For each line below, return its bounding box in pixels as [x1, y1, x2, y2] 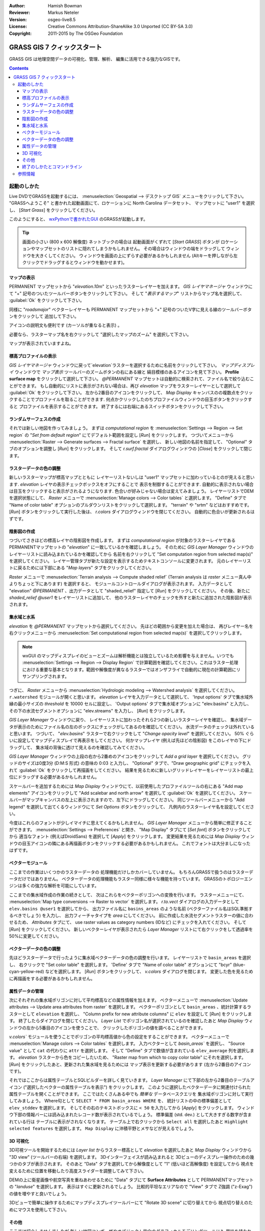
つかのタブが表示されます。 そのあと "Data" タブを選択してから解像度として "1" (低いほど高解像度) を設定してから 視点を [9, 1161, 254, 1167]
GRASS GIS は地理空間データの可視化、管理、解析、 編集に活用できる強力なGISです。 [9, 56, 183, 62]
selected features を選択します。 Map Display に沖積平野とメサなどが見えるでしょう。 [9, 1126, 196, 1132]
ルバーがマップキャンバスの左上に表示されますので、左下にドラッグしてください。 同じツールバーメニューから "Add [9, 797, 245, 803]
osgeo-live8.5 [48, 16, 76, 22]
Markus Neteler [48, 10, 79, 16]
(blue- [233, 962, 245, 968]
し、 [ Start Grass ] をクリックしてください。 [9, 207, 98, 213]
